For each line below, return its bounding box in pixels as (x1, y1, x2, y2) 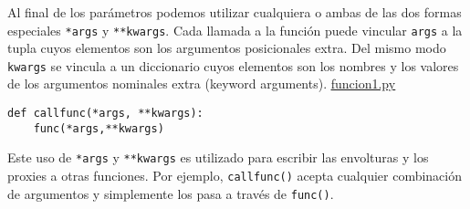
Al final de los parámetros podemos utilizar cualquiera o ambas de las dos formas (7, 2, 462, 21)
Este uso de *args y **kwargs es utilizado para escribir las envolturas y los (7, 148, 429, 167)
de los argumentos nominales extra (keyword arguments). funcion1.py (7, 74, 396, 93)
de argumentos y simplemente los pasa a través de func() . (7, 183, 334, 203)
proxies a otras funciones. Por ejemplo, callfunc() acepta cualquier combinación (7, 165, 463, 184)
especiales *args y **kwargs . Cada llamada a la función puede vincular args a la (7, 20, 463, 39)
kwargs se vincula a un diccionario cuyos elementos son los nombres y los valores (7, 56, 459, 75)
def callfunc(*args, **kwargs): (7, 107, 204, 120)
